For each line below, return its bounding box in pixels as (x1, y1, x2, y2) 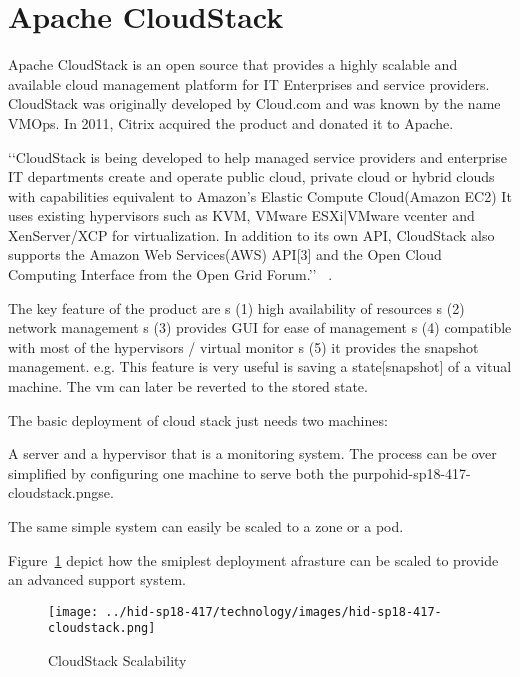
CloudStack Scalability (48, 650, 187, 671)
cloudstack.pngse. (8, 482, 114, 503)
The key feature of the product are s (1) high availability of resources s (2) (8, 297, 465, 318)
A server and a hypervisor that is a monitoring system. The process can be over (8, 443, 497, 464)
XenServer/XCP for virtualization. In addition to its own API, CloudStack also (8, 224, 495, 245)
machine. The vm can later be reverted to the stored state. (8, 376, 368, 397)
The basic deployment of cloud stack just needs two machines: (8, 409, 388, 430)
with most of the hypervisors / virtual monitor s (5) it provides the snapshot (8, 336, 479, 357)
